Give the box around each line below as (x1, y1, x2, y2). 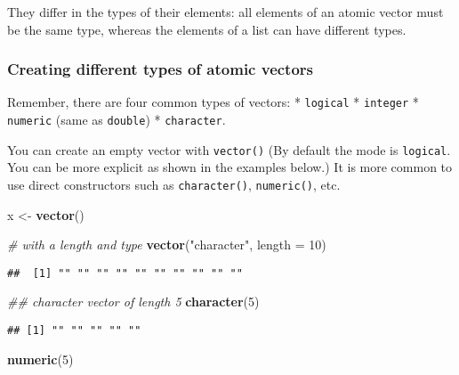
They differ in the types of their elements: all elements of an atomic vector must (7, 3, 444, 20)
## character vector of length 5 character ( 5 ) (7, 292, 260, 311)
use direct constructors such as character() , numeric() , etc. (7, 175, 341, 193)
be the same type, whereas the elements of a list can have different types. (7, 20, 407, 38)
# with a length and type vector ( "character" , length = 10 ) (7, 235, 326, 254)
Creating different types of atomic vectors (7, 58, 314, 80)
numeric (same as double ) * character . (7, 110, 226, 129)
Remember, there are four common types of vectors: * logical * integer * (7, 93, 419, 111)
